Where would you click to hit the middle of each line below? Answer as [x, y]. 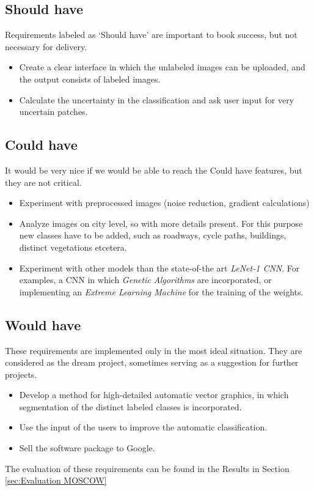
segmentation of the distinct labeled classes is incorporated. [130, 406]
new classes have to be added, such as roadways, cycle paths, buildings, [153, 235]
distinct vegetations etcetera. [73, 247]
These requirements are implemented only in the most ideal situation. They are [154, 350]
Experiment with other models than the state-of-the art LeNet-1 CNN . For [159, 268]
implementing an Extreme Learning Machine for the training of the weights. [161, 291]
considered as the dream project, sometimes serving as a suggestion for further [152, 362]
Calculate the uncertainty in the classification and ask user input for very [157, 99]
